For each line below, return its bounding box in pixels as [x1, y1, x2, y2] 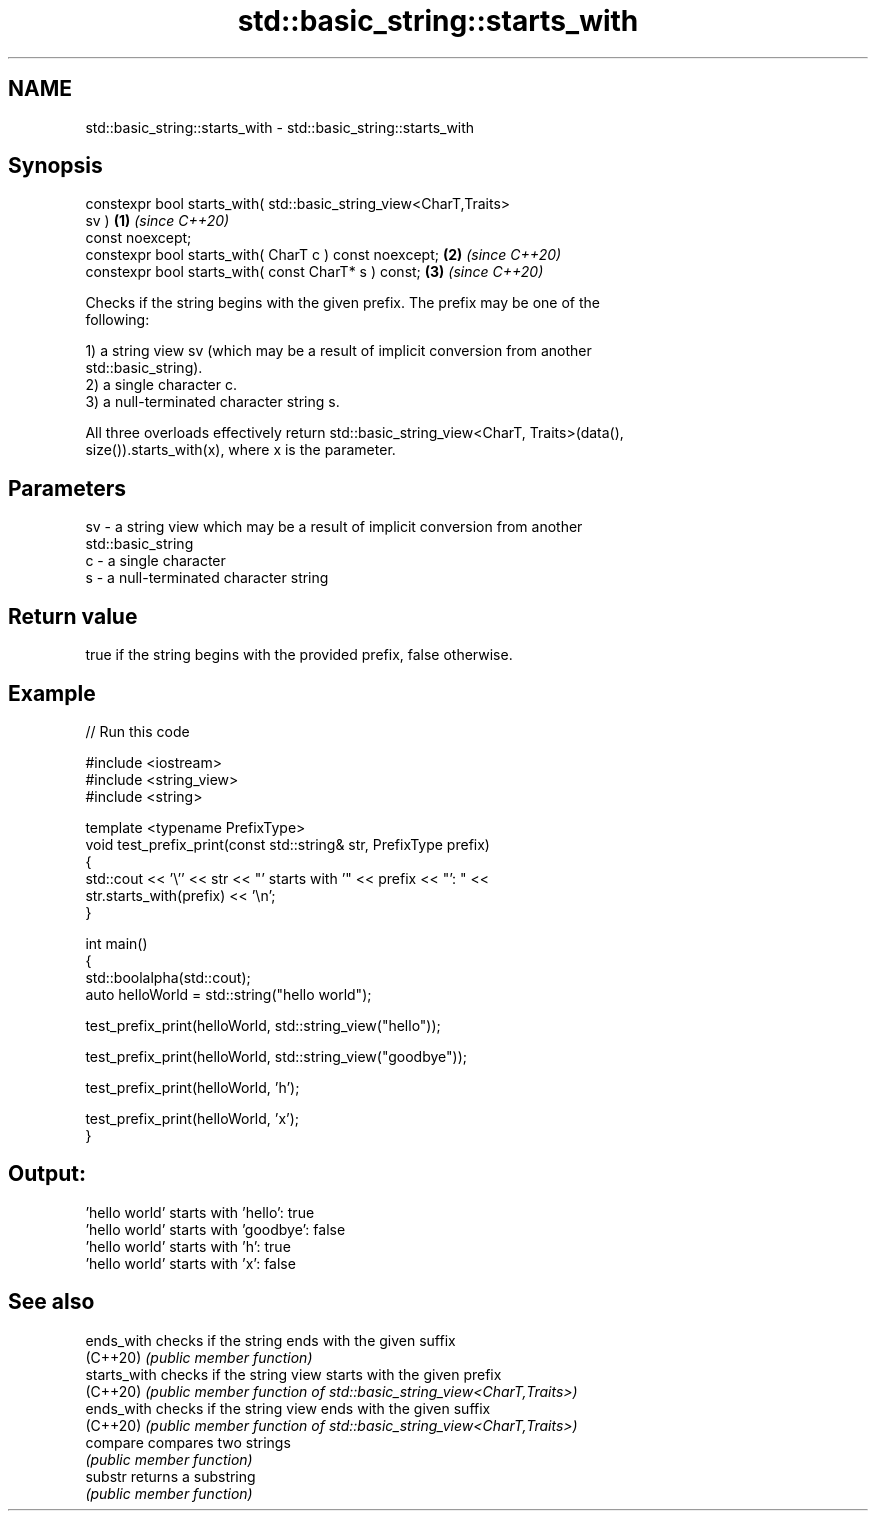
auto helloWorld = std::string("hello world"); [85, 985, 372, 1003]
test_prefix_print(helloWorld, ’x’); [85, 1109, 300, 1127]
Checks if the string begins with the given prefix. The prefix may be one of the [85, 294, 600, 312]
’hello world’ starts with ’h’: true [85, 1237, 291, 1255]
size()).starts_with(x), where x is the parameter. [85, 441, 396, 459]
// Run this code [85, 722, 190, 740]
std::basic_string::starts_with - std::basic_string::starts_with [85, 118, 475, 136]
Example [8, 680, 96, 706]
